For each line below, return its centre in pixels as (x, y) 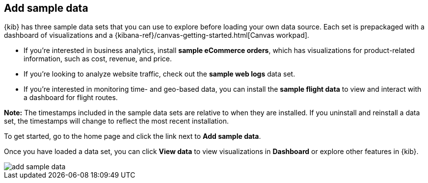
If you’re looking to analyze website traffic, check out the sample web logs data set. (160, 74)
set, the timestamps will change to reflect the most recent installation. (116, 121)
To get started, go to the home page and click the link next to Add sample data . (133, 136)
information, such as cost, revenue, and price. (98, 59)
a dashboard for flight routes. (71, 98)
